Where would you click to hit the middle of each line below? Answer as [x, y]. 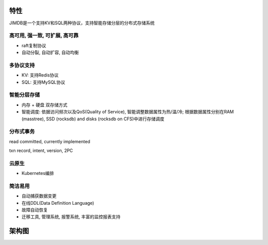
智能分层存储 [25, 95]
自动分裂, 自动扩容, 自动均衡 [50, 53]
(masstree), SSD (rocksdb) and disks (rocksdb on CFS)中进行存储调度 [93, 119]
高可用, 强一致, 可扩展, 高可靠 [44, 36]
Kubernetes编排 [38, 173]
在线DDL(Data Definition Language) [58, 203]
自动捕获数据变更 [39, 196]
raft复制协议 [34, 45]
